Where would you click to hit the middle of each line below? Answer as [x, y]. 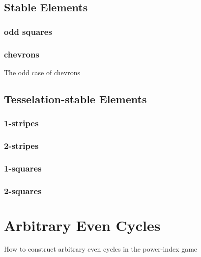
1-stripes [21, 123]
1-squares [23, 168]
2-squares [23, 190]
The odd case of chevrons [42, 72]
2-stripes [21, 145]
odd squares [28, 31]
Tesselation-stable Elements [75, 99]
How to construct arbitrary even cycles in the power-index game [101, 248]
